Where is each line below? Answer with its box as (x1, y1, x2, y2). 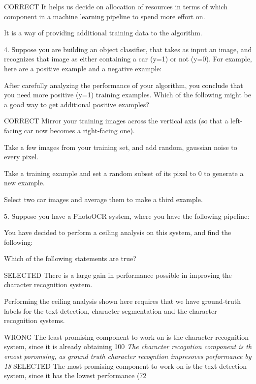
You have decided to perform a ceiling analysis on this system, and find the (4, 227, 231, 237)
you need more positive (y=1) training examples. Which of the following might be (4, 89, 251, 100)
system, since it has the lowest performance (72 (4, 370, 147, 381)
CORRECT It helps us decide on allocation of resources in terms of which (4, 1, 228, 11)
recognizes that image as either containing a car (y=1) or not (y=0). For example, (4, 54, 252, 64)
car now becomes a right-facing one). (24, 125, 135, 135)
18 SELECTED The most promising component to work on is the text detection (4, 360, 247, 371)
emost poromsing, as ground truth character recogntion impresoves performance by (4, 351, 252, 361)
